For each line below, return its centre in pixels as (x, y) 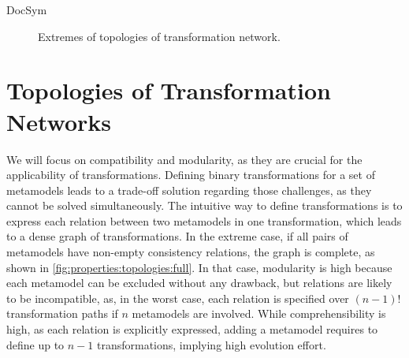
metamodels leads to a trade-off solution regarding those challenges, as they (189, 190)
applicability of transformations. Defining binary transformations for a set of (191, 175)
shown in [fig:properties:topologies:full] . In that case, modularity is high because (199, 267)
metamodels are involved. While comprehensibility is (259, 313)
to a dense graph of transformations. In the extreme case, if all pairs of (177, 236)
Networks (59, 121)
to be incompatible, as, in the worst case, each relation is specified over (178, 298)
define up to (35, 344)
